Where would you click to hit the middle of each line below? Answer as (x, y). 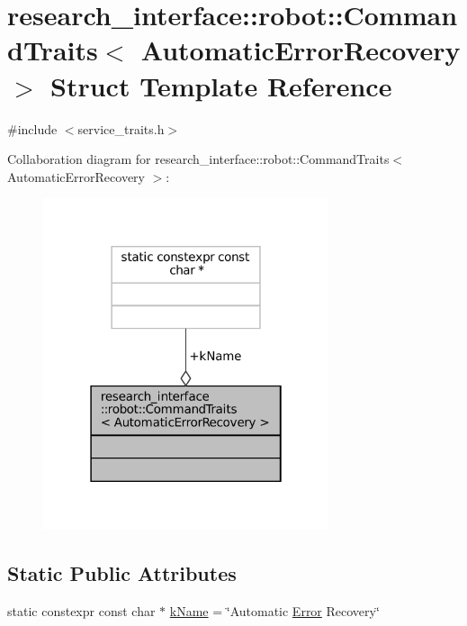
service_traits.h (121, 128)
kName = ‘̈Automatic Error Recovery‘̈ (274, 610)
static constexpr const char (81, 610)
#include (32, 128)
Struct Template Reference (221, 85)
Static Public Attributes (122, 573)
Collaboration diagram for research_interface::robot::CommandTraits (198, 159)
